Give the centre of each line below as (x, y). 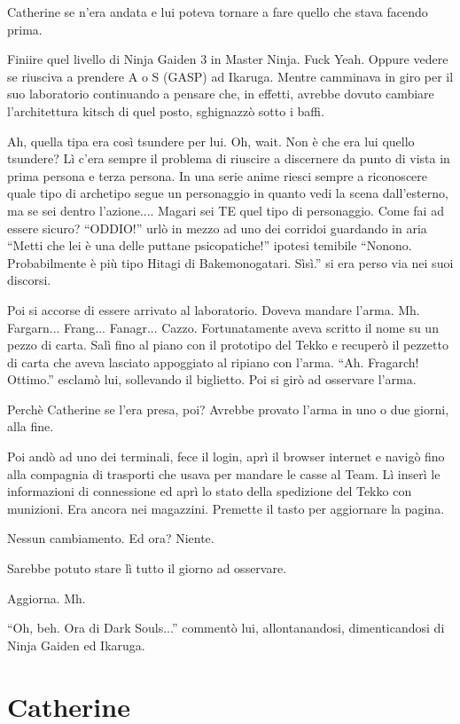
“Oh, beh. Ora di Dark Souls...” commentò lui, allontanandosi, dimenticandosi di (226, 628)
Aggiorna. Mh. (47, 598)
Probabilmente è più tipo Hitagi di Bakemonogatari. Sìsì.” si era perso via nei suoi (230, 262)
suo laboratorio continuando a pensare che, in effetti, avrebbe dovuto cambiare (221, 94)
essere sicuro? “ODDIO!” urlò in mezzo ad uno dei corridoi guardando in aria (217, 228)
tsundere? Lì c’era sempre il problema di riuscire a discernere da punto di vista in (229, 158)
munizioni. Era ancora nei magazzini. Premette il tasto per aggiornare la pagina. (226, 508)
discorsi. (29, 280)
